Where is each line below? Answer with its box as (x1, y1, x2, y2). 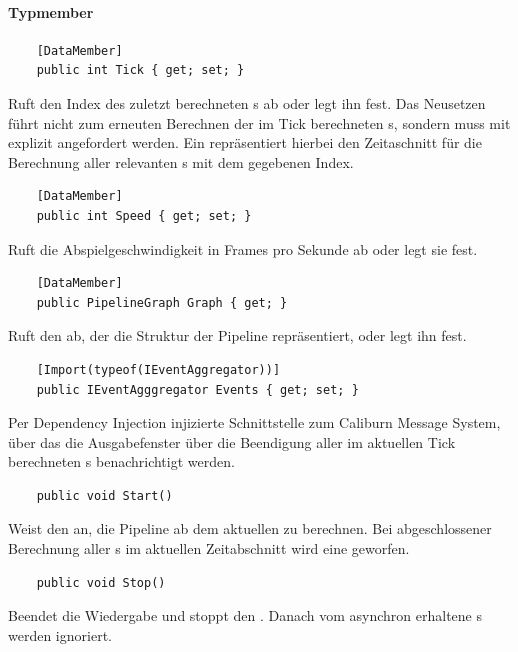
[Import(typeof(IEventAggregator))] (36, 362, 281, 377)
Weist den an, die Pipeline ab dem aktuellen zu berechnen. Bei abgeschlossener (8, 518, 492, 539)
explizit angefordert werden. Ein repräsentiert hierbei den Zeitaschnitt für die (8, 132, 482, 153)
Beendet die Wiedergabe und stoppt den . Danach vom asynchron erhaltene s (8, 605, 483, 626)
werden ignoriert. (8, 624, 112, 645)
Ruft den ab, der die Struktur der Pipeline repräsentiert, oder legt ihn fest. (8, 325, 467, 346)
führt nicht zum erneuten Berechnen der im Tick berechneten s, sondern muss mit (8, 112, 511, 133)
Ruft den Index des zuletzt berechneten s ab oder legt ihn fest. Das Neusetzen (8, 92, 486, 113)
